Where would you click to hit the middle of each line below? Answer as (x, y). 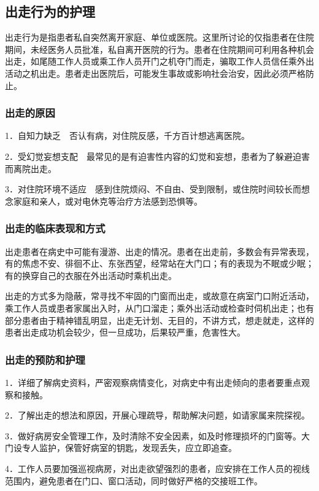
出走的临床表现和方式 (55, 228)
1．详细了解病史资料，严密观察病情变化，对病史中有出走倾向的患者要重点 (153, 382)
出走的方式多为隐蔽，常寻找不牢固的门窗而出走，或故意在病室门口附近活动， (159, 296)
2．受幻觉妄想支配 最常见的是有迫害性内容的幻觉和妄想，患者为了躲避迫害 (157, 156)
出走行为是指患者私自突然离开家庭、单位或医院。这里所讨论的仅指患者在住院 (159, 37)
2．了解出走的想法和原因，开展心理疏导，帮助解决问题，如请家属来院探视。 (157, 415)
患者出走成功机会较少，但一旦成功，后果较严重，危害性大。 (125, 332)
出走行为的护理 (50, 11)
